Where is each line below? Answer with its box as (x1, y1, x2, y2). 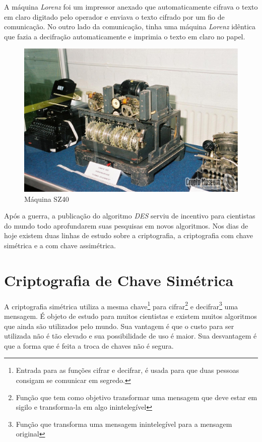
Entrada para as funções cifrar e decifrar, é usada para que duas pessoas (16, 365, 239, 375)
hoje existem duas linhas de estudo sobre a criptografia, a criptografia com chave (4, 230, 253, 241)
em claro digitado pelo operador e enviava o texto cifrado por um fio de (4, 11, 225, 22)
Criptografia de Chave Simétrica (4, 269, 234, 290)
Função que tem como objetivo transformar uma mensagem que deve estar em (16, 392, 257, 402)
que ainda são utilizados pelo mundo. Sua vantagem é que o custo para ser (4, 320, 234, 331)
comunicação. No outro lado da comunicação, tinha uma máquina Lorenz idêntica (4, 21, 255, 32)
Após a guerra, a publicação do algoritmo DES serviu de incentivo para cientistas (4, 210, 255, 221)
